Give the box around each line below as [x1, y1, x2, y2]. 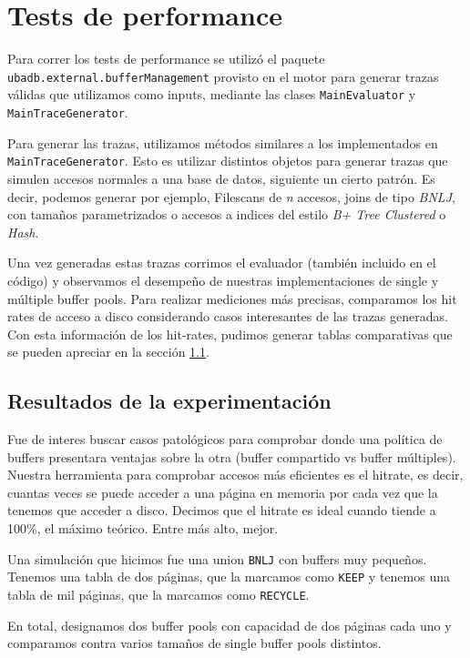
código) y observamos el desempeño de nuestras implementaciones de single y [7, 270, 439, 289]
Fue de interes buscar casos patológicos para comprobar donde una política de [7, 430, 443, 449]
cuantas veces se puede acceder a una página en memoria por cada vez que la [7, 482, 438, 501]
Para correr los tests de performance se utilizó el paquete [7, 49, 325, 68]
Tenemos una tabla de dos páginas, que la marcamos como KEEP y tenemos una [7, 567, 450, 586]
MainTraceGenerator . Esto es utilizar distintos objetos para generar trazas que [7, 151, 448, 170]
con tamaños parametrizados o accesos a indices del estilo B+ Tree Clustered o [7, 205, 446, 224]
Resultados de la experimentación [7, 387, 332, 415]
